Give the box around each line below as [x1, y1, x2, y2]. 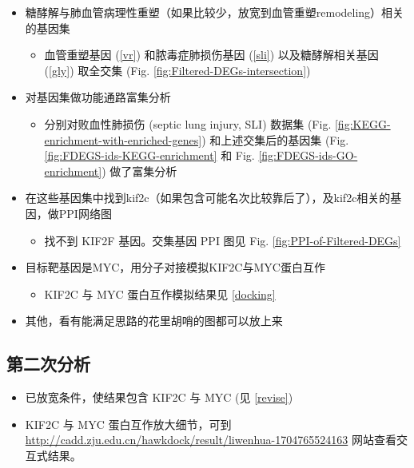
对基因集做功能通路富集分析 [25, 89, 171, 105]
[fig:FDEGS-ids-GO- [258, 147, 358, 164]
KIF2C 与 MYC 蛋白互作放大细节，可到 [25, 415, 232, 432]
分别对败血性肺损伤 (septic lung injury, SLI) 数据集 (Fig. [44, 115, 332, 132]
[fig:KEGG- [334, 115, 391, 132]
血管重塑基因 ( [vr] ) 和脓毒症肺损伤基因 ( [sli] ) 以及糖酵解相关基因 [44, 46, 379, 63]
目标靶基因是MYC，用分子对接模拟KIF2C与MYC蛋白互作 [25, 259, 325, 276]
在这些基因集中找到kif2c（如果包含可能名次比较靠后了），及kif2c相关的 [25, 189, 391, 206]
